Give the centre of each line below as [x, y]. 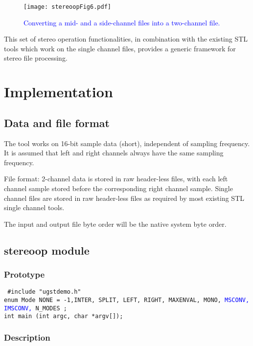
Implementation [58, 92]
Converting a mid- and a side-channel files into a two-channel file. [122, 22]
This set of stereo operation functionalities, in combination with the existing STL [126, 39]
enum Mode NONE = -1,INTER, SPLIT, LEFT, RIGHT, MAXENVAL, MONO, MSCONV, [127, 300]
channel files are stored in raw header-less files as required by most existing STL [124, 198]
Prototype [24, 274]
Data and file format [57, 122]
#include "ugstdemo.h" [44, 292]
